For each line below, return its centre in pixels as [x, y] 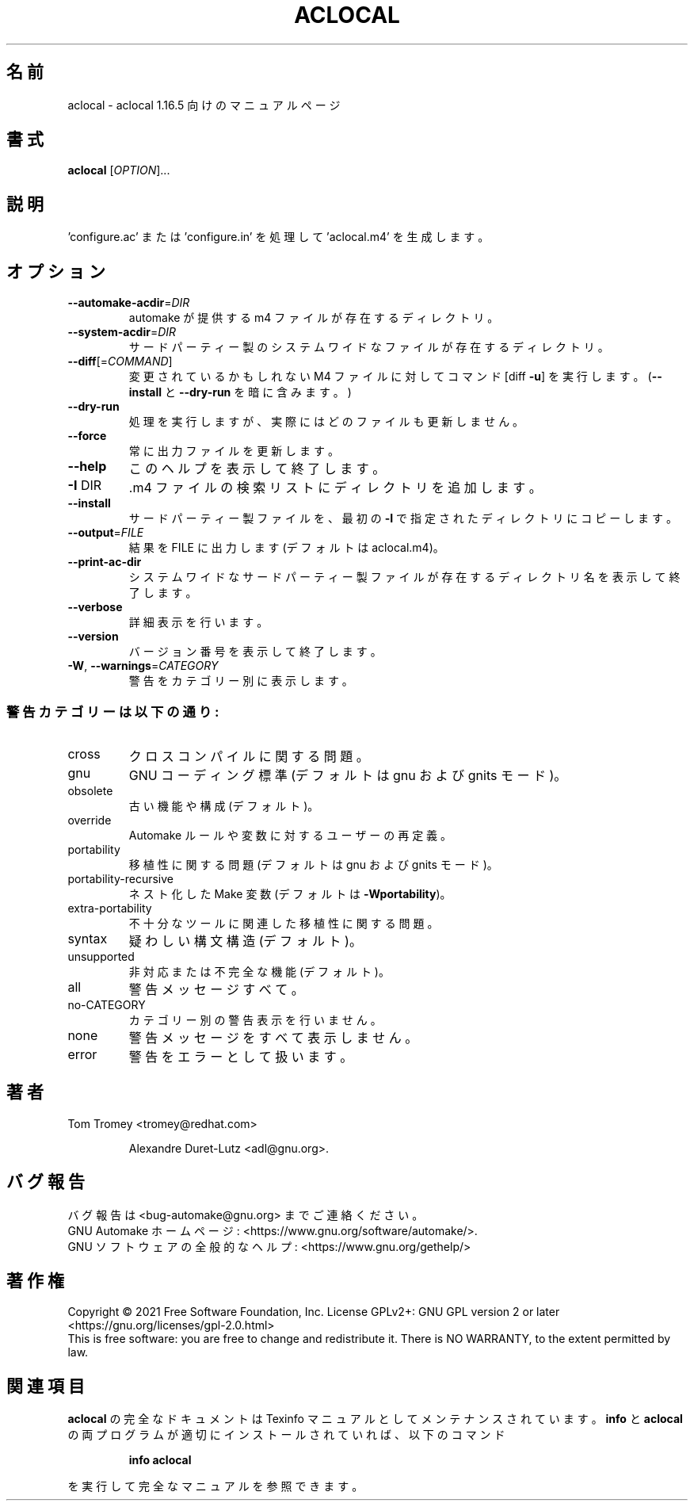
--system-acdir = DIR [122, 332]
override [90, 820]
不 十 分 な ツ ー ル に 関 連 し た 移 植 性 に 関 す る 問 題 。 [284, 923]
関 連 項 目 [46, 1386]
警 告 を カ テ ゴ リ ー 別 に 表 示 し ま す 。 [241, 681]
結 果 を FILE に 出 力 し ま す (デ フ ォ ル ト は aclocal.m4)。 [286, 548]
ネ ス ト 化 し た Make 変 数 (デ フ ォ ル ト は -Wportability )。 [290, 893]
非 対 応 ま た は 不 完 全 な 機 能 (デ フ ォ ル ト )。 [259, 971]
